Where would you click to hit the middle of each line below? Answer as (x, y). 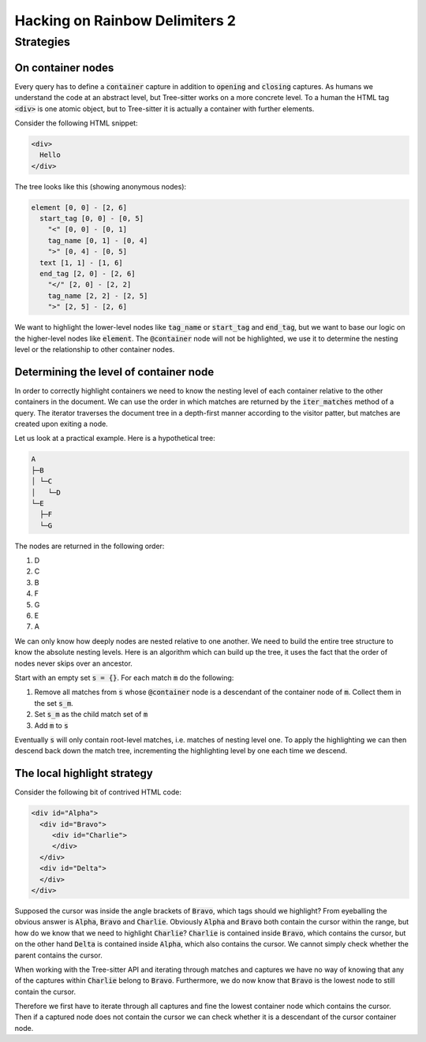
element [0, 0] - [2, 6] (79, 207)
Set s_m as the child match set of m (91, 715)
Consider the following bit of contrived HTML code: (98, 792)
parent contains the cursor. (58, 955)
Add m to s (51, 725)
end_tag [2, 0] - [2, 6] (88, 273)
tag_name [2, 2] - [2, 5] (98, 295)
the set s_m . (54, 703)
